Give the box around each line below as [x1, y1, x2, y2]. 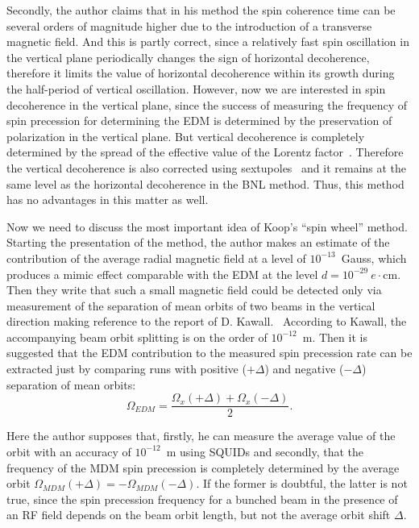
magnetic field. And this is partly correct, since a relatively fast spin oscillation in [6, 33, 409, 50]
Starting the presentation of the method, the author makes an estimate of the [6, 234, 390, 251]
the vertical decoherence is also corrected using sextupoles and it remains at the [6, 159, 407, 176]
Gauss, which [341, 249, 407, 266]
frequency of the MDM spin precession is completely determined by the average [6, 459, 400, 476]
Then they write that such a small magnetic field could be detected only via [6, 281, 382, 298]
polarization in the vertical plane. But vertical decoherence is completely [6, 127, 365, 144]
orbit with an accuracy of [6, 443, 131, 459]
